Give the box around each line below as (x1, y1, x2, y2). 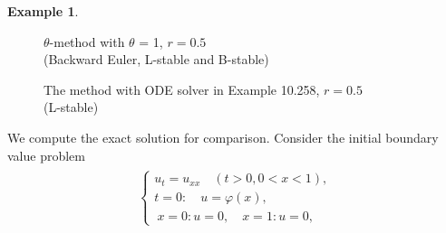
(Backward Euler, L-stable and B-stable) (44, 50, 269, 69)
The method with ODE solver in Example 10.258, (44, 79, 320, 98)
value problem (7, 145, 85, 164)
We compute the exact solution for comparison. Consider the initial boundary (7, 127, 439, 146)
